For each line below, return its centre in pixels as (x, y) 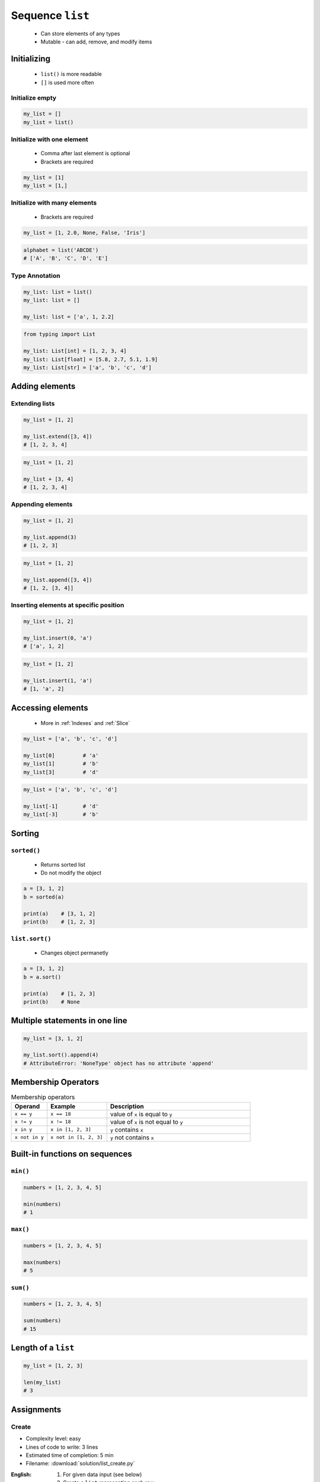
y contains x (127, 1129)
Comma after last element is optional (85, 154)
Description (127, 1106)
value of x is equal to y (141, 1114)
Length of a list (43, 1348)
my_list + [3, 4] (49, 479)
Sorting (25, 833)
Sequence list (50, 15)
